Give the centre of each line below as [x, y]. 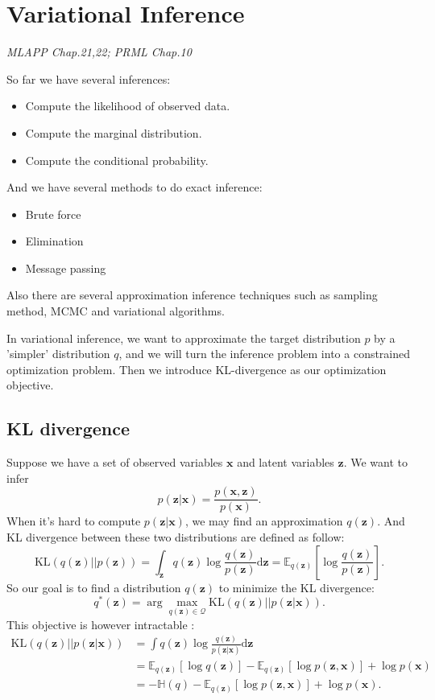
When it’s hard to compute [74, 521]
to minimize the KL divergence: [296, 587]
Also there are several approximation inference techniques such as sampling [192, 295]
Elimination [54, 241]
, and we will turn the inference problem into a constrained [265, 354]
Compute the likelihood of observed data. [128, 106]
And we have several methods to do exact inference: [135, 187]
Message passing [66, 268]
